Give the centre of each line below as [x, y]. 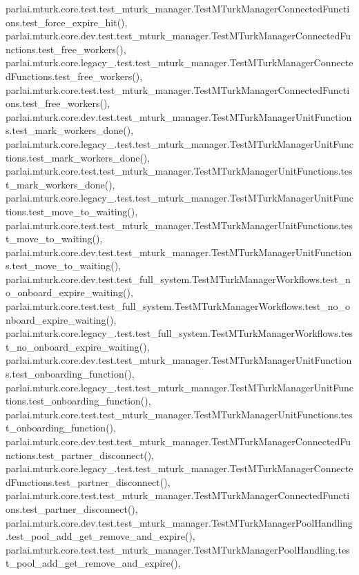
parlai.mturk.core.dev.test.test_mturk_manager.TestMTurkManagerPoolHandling [179, 522]
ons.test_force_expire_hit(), [67, 22]
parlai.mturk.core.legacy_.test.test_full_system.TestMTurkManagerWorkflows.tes [179, 333]
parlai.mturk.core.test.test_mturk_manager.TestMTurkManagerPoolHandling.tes [178, 549]
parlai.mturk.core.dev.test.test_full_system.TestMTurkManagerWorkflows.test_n [178, 279]
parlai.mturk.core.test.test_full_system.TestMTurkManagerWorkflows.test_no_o [178, 306]
